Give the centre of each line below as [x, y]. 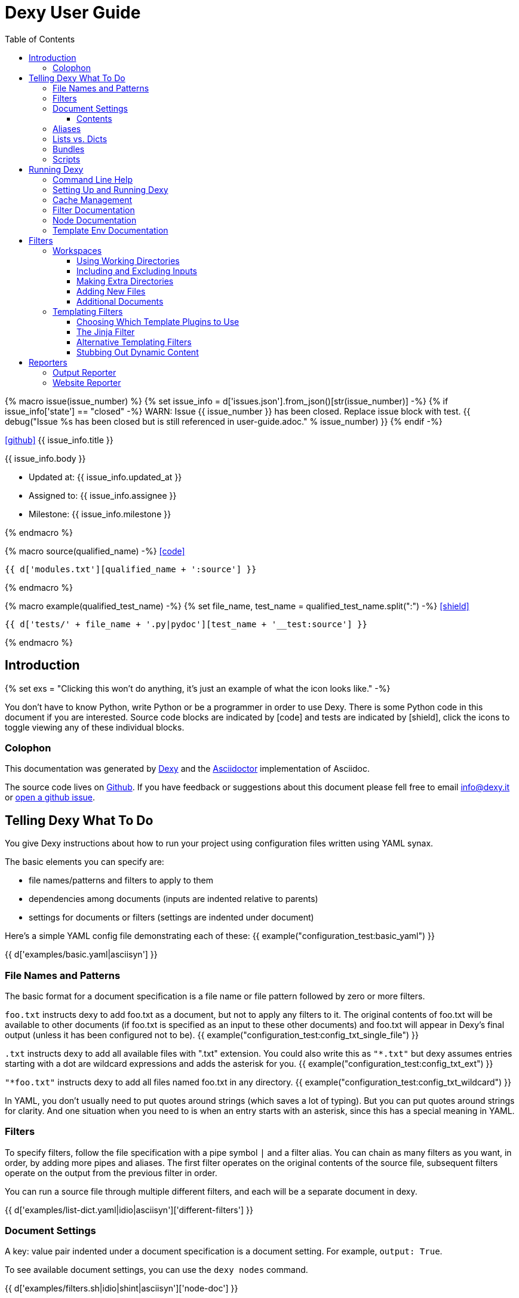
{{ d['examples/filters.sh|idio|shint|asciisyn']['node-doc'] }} [122, 1288]
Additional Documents [120, 301]
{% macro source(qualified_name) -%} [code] [95, 551]
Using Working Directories [128, 260]
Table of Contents [40, 39]
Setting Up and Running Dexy [110, 189]
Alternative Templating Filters [134, 342]
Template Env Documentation [110, 230]
